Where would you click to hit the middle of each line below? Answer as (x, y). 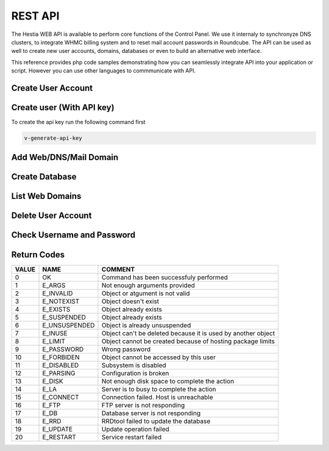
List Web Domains (46, 196)
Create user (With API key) (63, 107)
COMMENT (118, 269)
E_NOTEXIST (61, 301)
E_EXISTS (56, 309)
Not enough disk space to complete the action (168, 381)
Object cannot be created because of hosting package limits (188, 341)
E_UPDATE (58, 429)
